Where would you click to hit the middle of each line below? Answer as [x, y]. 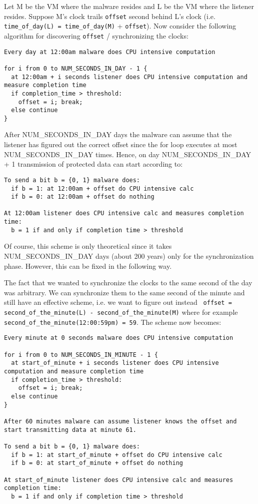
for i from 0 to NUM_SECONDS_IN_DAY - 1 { [76, 68]
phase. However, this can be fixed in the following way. [88, 266]
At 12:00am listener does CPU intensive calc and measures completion [124, 213]
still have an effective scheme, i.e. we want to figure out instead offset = [118, 302]
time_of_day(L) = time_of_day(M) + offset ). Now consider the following [120, 26]
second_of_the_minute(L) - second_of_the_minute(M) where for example [121, 312]
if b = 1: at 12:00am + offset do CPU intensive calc [102, 188]
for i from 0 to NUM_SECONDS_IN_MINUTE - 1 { [81, 355]
